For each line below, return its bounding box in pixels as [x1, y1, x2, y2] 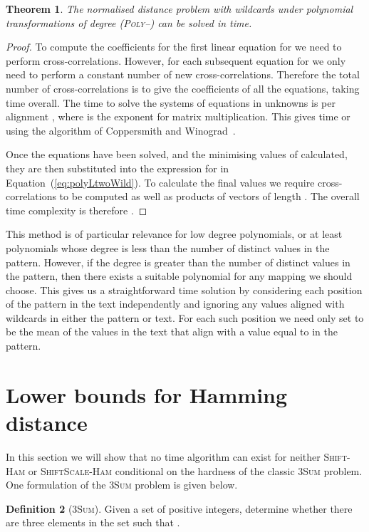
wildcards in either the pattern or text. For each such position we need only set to [6, 310, 364, 325]
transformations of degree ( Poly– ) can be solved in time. [6, 15, 252, 30]
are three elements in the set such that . [6, 515, 180, 530]
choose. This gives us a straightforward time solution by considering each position [6, 282, 363, 297]
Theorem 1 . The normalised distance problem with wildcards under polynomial [6, 1, 353, 16]
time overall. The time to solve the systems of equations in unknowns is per [6, 95, 336, 110]
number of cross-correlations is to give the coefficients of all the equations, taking [6, 80, 360, 95]
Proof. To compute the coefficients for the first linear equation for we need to [6, 39, 342, 54]
